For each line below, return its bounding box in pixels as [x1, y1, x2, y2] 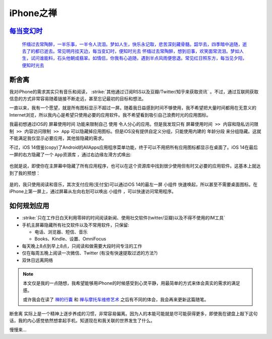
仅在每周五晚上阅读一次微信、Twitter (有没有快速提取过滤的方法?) [22, 250, 158, 256]
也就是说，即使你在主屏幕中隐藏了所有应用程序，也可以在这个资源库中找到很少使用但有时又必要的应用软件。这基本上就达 [9, 163, 261, 169]
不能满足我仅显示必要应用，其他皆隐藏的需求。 [9, 135, 107, 141]
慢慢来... [9, 327, 27, 333]
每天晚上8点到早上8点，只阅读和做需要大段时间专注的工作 [22, 243, 143, 249]
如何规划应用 [9, 202, 49, 210]
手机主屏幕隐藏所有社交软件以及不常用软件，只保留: [22, 222, 129, 228]
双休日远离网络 [22, 257, 53, 263]
